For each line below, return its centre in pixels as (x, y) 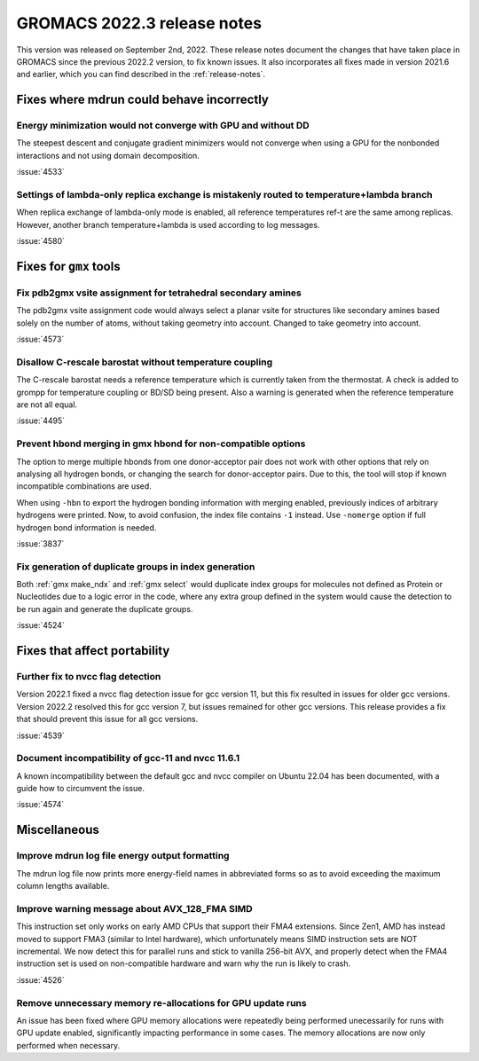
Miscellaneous (58, 830)
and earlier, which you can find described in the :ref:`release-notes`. (141, 75)
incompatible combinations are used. (84, 486)
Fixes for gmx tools (68, 267)
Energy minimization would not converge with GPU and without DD (163, 126)
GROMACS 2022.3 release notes (139, 23)
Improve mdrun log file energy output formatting (123, 856)
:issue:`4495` (41, 420)
